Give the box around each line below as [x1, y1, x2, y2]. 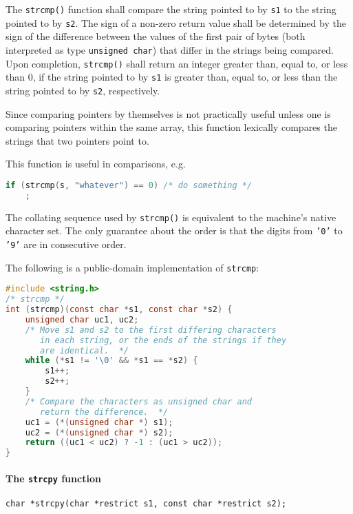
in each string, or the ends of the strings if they [40, 335, 287, 345]
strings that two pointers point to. [6, 133, 149, 147]
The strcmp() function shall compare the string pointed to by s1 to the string [6, 2, 336, 16]
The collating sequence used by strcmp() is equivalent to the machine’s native [6, 209, 336, 224]
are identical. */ [40, 345, 129, 356]
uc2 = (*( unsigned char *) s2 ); [25, 427, 173, 438]
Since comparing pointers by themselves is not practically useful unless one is [6, 106, 331, 121]
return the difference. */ [40, 407, 169, 417]
